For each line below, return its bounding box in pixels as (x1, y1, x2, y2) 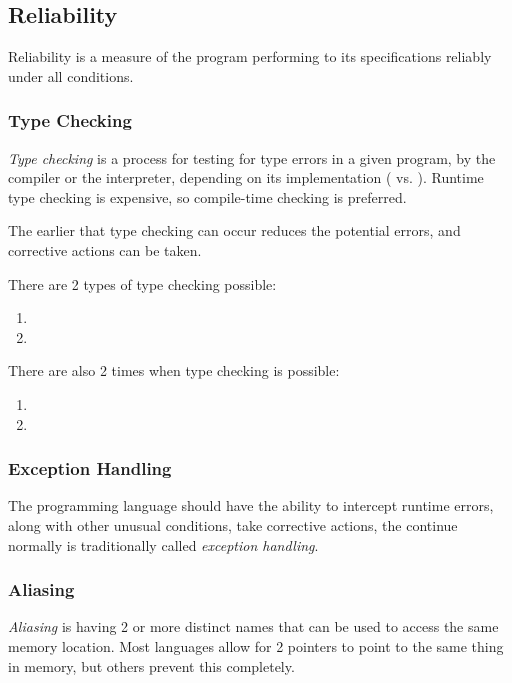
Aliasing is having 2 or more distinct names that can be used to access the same (8, 616, 499, 637)
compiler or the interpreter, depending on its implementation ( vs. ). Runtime (8, 167, 484, 188)
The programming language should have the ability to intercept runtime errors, (8, 495, 494, 516)
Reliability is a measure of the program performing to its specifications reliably (8, 46, 492, 67)
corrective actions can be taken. (8, 239, 202, 260)
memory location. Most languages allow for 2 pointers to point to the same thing (8, 635, 504, 656)
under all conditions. (8, 65, 134, 86)
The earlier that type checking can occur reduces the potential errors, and (8, 220, 461, 241)
